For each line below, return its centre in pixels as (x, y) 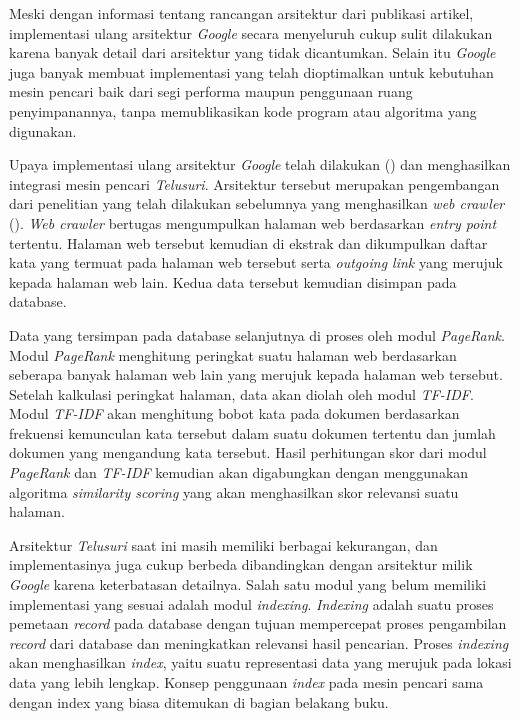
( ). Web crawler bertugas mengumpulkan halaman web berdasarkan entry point (253, 222)
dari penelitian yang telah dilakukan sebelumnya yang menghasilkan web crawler (257, 203)
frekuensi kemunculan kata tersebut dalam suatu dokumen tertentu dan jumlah (252, 432)
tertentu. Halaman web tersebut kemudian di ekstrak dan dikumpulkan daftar (248, 242)
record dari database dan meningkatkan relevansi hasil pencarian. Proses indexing (259, 642)
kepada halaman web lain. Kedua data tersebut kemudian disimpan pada (233, 281)
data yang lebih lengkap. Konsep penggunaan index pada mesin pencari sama (246, 682)
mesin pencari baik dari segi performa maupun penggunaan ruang (211, 91)
